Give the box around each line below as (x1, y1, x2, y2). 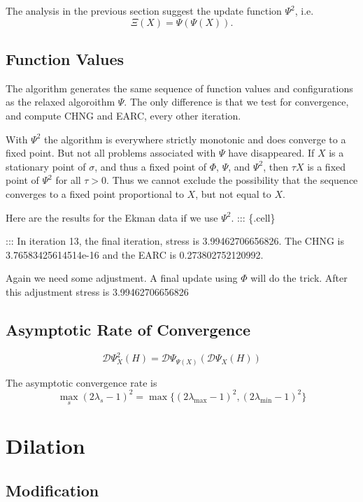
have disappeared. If (228, 145, 315, 160)
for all (55, 173, 81, 187)
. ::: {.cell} (231, 210, 276, 224)
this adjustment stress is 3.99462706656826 (6, 284, 189, 299)
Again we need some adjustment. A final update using (6, 271, 238, 285)
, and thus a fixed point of (94, 159, 207, 173)
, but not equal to (195, 186, 271, 201)
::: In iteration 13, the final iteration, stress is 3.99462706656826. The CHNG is (6, 234, 344, 248)
